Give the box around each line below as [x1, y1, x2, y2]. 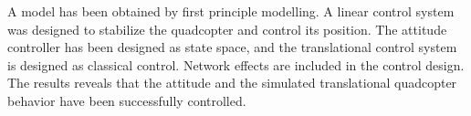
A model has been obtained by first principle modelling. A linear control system [7, 2, 455, 20]
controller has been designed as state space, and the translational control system [7, 37, 457, 57]
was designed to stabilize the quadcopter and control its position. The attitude [7, 19, 447, 38]
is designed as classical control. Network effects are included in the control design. [7, 55, 465, 74]
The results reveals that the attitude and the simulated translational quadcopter [7, 73, 457, 92]
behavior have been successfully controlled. [7, 90, 246, 110]
